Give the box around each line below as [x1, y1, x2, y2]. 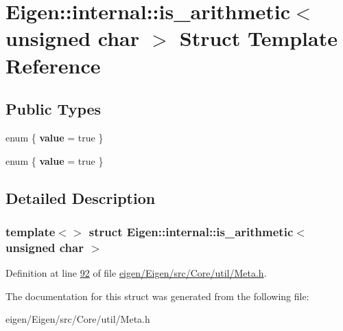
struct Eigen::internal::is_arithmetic [88, 222, 294, 240]
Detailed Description [5, 187, 156, 208]
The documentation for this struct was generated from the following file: [5, 288, 309, 303]
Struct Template [179, 24, 338, 52]
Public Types [5, 98, 102, 119]
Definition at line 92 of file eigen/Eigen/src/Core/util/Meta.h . [5, 266, 267, 280]
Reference [5, 51, 101, 79]
